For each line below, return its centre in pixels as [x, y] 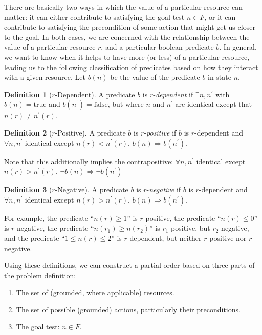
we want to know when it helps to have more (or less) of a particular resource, [127, 57]
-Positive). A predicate [90, 132]
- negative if [164, 189]
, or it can [220, 17]
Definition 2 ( [28, 132]
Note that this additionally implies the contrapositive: [89, 161]
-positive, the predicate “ [182, 218]
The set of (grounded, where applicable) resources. [95, 292]
